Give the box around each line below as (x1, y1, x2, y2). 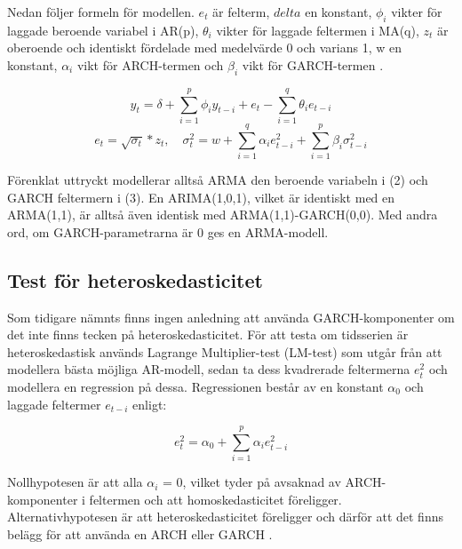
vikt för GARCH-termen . (242, 55, 384, 74)
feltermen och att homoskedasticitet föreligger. (89, 489, 342, 508)
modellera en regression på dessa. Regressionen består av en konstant (7, 377, 384, 395)
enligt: (132, 394, 167, 413)
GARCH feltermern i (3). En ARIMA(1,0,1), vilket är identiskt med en (7, 187, 395, 206)
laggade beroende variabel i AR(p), (7, 20, 199, 39)
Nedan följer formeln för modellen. (7, 3, 195, 20)
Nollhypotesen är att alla (7, 473, 143, 491)
